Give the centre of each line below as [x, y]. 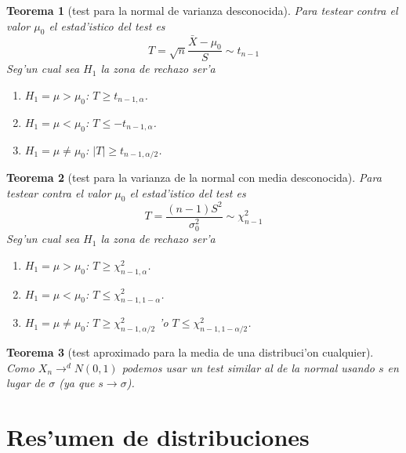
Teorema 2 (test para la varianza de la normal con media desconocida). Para [194, 178]
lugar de [26, 383]
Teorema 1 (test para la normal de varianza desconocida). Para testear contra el [202, 10]
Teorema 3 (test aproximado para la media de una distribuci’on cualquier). [190, 352]
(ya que [77, 383]
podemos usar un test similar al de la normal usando [248, 367]
